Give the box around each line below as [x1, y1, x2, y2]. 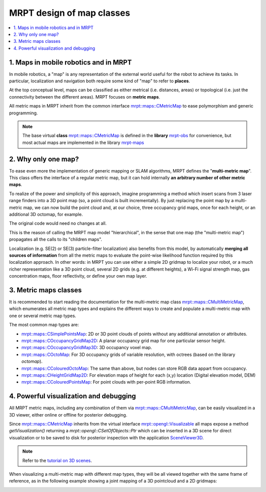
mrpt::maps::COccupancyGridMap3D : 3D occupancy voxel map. [21, 345, 152, 351]
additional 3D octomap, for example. [9, 211, 83, 217]
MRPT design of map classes [9, 7, 131, 18]
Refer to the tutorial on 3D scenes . [22, 457, 92, 463]
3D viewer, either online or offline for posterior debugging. [9, 412, 128, 418]
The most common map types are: [9, 322, 79, 328]
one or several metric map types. [9, 313, 76, 318]
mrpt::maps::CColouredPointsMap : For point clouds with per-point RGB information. [21, 379, 192, 385]
